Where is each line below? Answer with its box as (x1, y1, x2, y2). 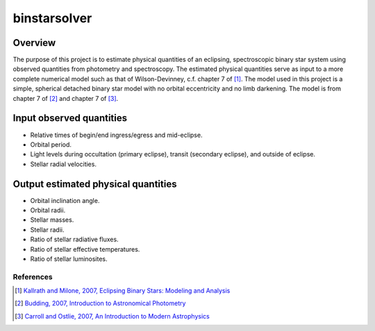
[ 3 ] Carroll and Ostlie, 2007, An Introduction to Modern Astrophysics (15, 312, 210, 320)
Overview (12, 37, 56, 49)
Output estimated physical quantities (12, 178, 177, 190)
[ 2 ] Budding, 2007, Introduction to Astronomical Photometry (15, 299, 186, 307)
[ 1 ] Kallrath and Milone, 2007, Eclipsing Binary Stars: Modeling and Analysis (15, 286, 231, 295)
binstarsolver (12, 10, 92, 26)
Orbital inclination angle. (30, 196, 100, 204)
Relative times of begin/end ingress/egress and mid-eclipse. (30, 131, 203, 139)
